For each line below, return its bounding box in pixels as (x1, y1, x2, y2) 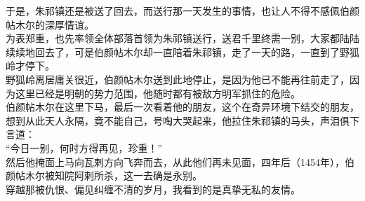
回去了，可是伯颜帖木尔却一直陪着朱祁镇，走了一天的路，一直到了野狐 (34, 44, 359, 59)
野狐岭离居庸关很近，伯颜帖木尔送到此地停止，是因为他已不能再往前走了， (6, 71, 350, 86)
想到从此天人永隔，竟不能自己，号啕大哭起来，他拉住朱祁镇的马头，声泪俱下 (6, 113, 359, 127)
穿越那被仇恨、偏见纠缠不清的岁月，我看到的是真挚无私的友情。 (6, 181, 300, 196)
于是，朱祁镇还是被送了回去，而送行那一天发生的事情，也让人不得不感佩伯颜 (6, 4, 359, 18)
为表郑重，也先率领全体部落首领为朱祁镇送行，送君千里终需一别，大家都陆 (6, 31, 350, 46)
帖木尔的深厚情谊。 (6, 17, 94, 32)
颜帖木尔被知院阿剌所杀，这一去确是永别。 (6, 168, 202, 183)
